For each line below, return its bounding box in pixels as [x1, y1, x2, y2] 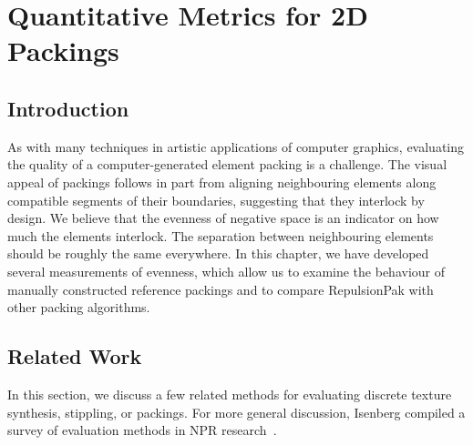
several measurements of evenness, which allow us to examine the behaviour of [7, 261, 446, 280]
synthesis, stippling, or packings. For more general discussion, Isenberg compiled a [7, 402, 466, 421]
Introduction [7, 94, 129, 122]
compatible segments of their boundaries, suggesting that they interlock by [7, 190, 425, 209]
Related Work [7, 342, 142, 370]
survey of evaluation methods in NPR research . [7, 420, 277, 440]
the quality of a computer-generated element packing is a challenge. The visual [7, 155, 447, 174]
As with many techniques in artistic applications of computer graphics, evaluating [7, 137, 465, 156]
